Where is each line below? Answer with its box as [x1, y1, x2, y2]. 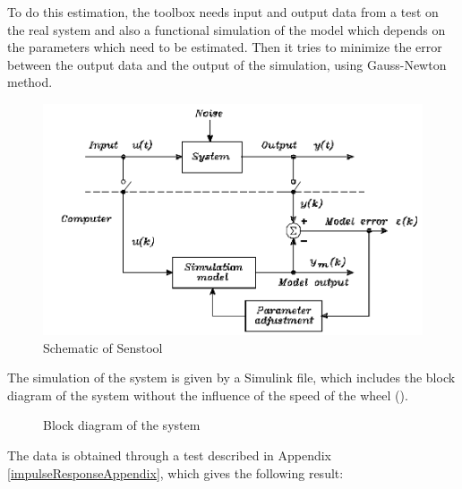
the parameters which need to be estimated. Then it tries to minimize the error [7, 38, 442, 56]
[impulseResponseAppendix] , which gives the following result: [7, 463, 344, 482]
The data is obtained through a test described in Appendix [7, 446, 332, 465]
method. [7, 73, 53, 91]
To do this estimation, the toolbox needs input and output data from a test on [7, 3, 439, 21]
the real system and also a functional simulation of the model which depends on [7, 20, 446, 39]
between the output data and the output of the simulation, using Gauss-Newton [7, 55, 447, 73]
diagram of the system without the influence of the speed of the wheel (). [7, 385, 408, 404]
